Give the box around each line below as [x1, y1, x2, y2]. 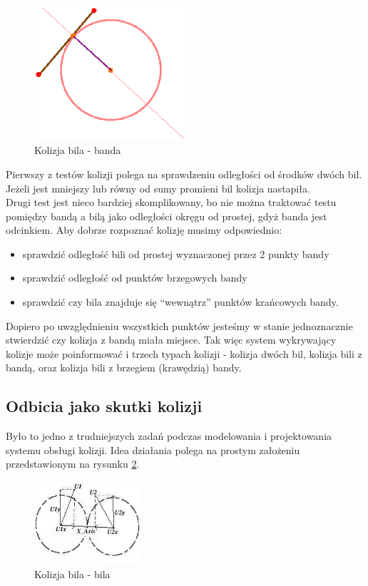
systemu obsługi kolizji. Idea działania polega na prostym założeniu [6, 442, 300, 457]
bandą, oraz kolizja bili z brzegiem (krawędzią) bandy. [6, 360, 242, 375]
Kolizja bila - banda [34, 143, 121, 158]
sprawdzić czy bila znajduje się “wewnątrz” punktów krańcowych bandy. [22, 294, 339, 309]
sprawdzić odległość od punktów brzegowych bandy [22, 270, 247, 285]
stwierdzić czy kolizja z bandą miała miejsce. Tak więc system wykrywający [6, 332, 337, 347]
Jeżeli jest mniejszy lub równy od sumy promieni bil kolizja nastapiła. [6, 180, 310, 195]
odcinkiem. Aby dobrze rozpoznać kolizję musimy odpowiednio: [6, 222, 282, 237]
